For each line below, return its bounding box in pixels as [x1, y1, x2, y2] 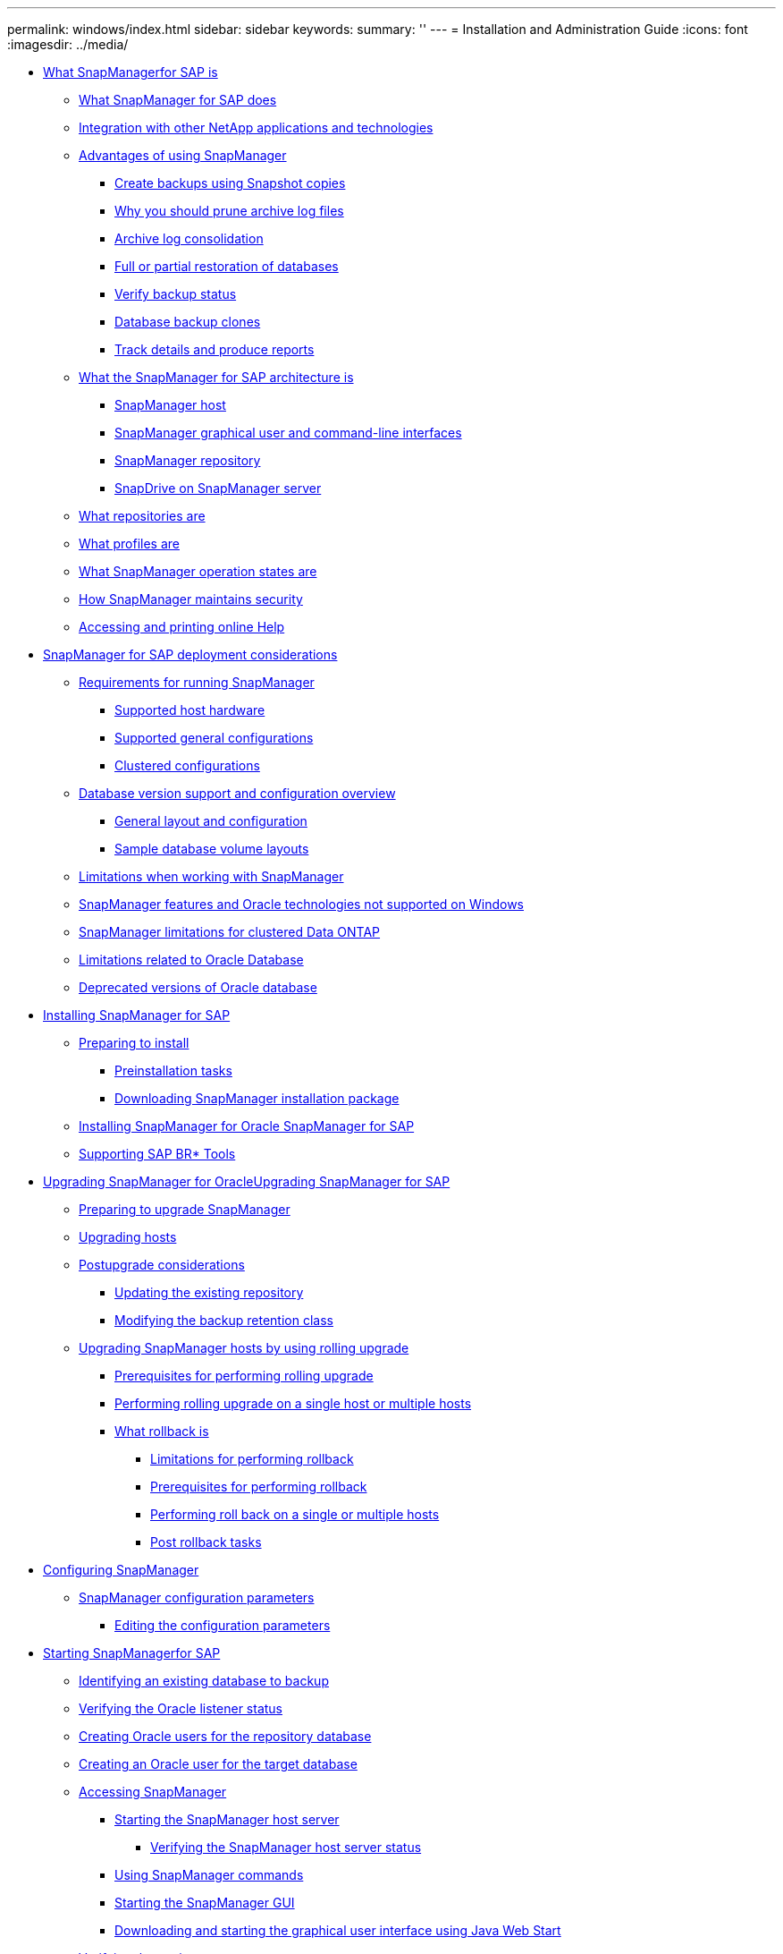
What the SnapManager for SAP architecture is [79, 370, 354, 385]
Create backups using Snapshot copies [114, 175, 346, 191]
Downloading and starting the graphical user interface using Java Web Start [114, 1923, 561, 1938]
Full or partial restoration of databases [114, 259, 339, 274]
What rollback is [114, 1423, 209, 1439]
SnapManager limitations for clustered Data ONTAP [79, 924, 381, 939]
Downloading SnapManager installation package [114, 1091, 400, 1106]
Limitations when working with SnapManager [79, 869, 344, 884]
